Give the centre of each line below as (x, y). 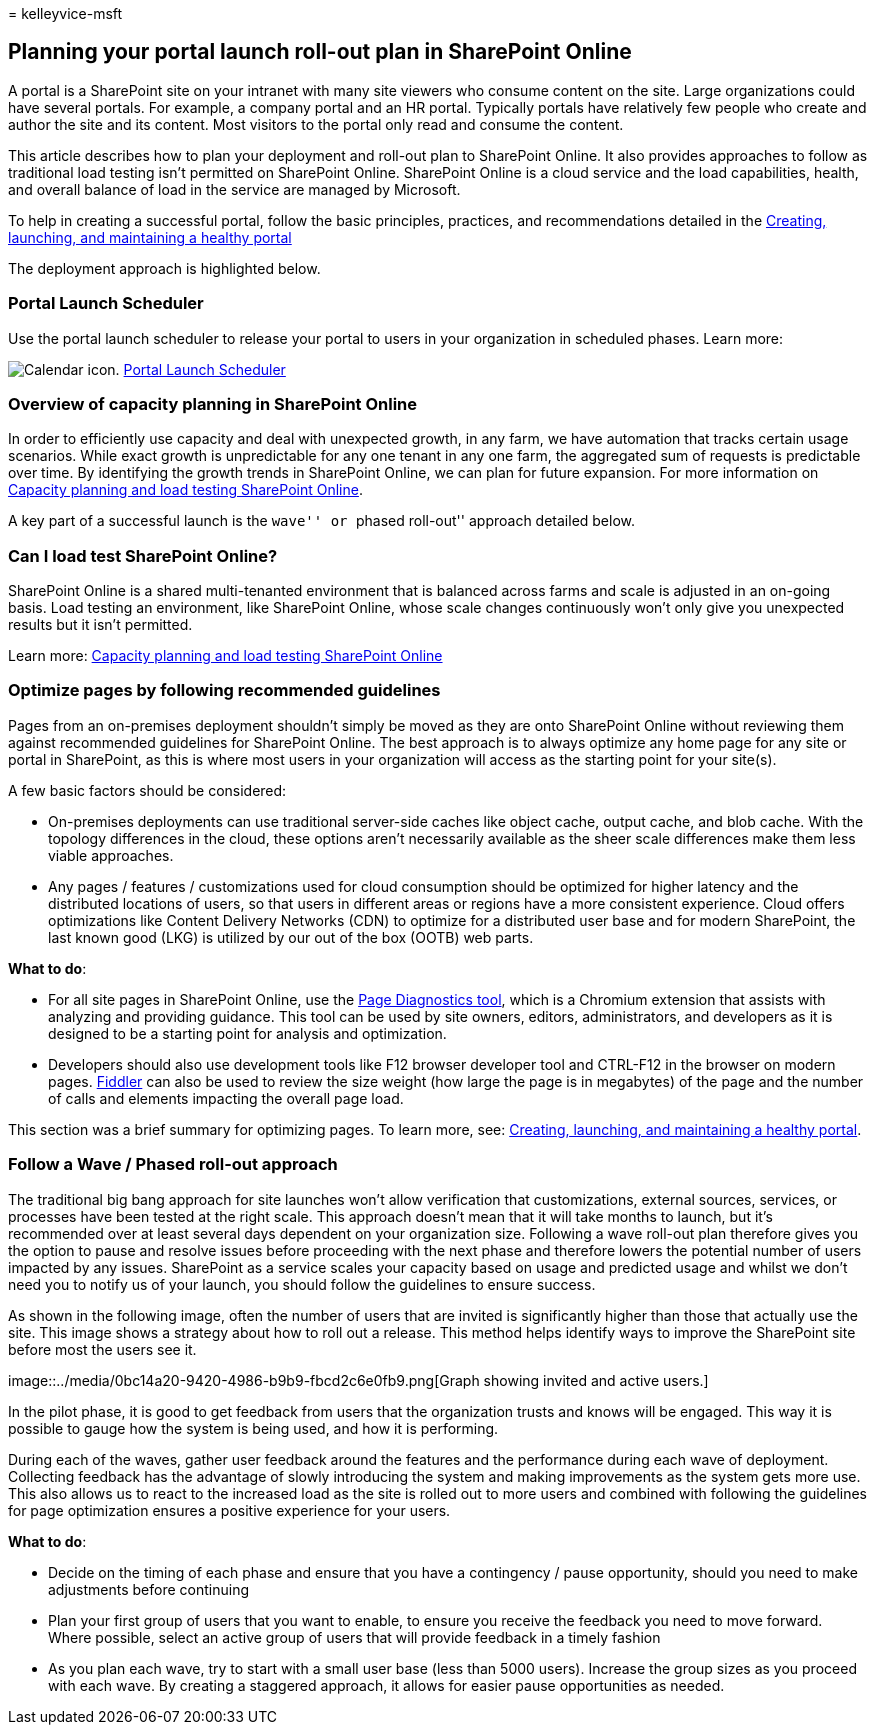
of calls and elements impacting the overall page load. (226, 1098)
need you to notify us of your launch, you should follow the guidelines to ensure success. (302, 1284)
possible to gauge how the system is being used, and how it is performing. (253, 1428)
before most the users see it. (102, 1349)
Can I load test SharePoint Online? (143, 555)
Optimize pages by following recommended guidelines (224, 690)
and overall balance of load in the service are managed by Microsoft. (234, 189)
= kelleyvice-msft (65, 13)
